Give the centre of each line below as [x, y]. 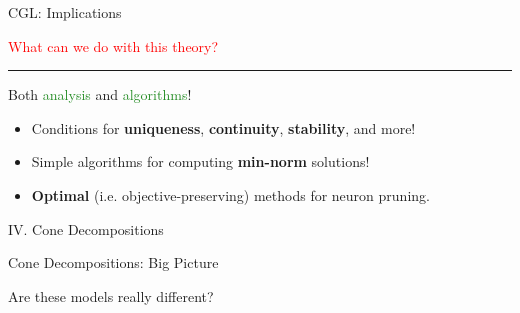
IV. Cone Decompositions [86, 228]
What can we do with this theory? [113, 45]
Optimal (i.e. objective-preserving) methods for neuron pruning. [230, 194]
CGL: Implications [65, 12]
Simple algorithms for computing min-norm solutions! [200, 161]
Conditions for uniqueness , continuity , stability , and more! [223, 127]
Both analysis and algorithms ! [100, 94]
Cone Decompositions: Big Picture [113, 262]
